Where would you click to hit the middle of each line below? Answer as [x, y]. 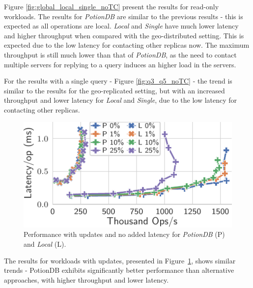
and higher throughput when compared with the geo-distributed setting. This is [124, 35]
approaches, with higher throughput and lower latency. [86, 279]
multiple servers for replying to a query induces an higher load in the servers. [120, 64]
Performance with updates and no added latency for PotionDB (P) [124, 234]
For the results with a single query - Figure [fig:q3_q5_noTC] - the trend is [118, 81]
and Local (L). [45, 244]
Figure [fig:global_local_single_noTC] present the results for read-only [112, 6]
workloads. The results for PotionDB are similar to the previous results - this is [124, 16]
